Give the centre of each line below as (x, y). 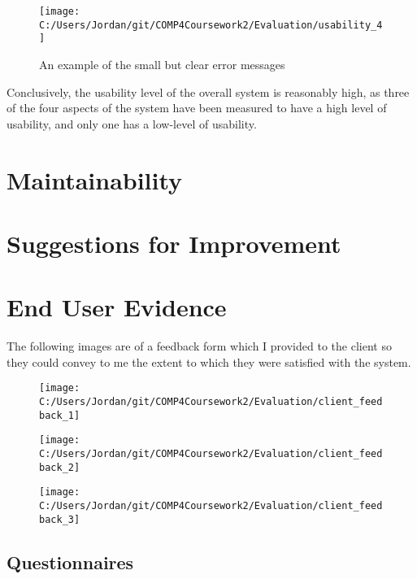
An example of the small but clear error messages (162, 64)
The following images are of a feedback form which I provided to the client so (199, 346)
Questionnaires (70, 562)
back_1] (60, 415)
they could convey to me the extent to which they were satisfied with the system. (209, 361)
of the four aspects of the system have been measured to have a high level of (197, 108)
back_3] (60, 519)
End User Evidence (117, 307)
